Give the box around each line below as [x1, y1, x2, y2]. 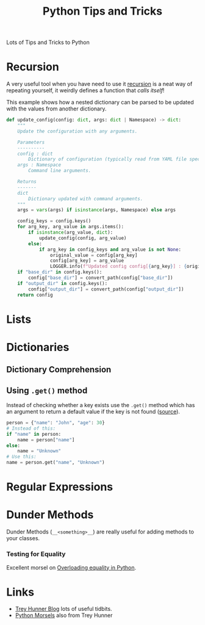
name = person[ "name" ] [17, 436, 75, 443]
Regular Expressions [6, 480, 113, 494]
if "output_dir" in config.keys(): [17, 280, 108, 286]
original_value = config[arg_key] [49, 252, 138, 258]
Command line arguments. [28, 168, 92, 174]
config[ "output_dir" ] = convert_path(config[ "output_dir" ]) [28, 286, 184, 292]
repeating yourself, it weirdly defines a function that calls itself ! [6, 87, 165, 94]
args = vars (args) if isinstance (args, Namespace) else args [17, 207, 176, 213]
